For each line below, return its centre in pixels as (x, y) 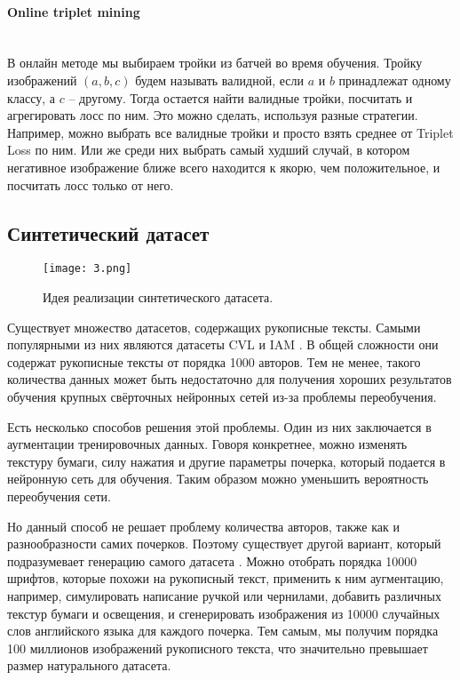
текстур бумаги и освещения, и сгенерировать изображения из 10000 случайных (224, 613)
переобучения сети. (59, 496)
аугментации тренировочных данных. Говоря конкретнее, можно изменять (207, 444)
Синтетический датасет (108, 232)
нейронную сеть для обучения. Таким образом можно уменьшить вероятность (218, 479)
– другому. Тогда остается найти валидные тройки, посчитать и (241, 97)
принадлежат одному (395, 80)
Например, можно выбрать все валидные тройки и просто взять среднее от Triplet (230, 132)
